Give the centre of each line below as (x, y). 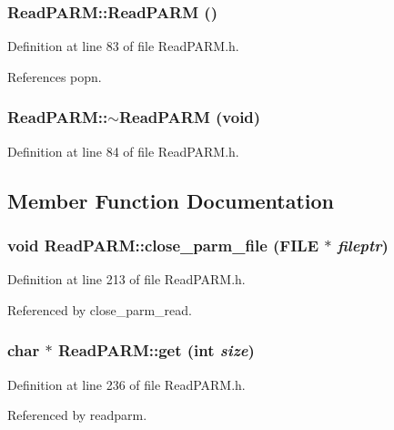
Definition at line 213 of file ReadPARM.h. (126, 279)
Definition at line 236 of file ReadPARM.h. (126, 384)
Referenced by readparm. (77, 415)
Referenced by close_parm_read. (100, 309)
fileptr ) (363, 245)
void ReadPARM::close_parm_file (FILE (163, 245)
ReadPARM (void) (190, 117)
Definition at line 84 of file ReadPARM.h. (123, 151)
